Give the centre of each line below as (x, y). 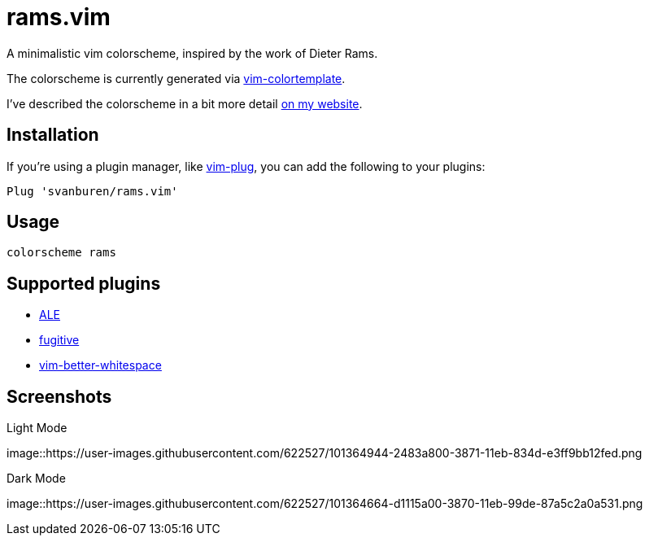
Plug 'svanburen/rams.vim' (92, 191)
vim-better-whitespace (100, 365)
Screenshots (59, 396)
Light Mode (37, 428)
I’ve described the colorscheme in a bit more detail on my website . (185, 103)
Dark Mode (36, 479)
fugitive (59, 340)
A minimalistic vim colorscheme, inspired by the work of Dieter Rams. (192, 53)
